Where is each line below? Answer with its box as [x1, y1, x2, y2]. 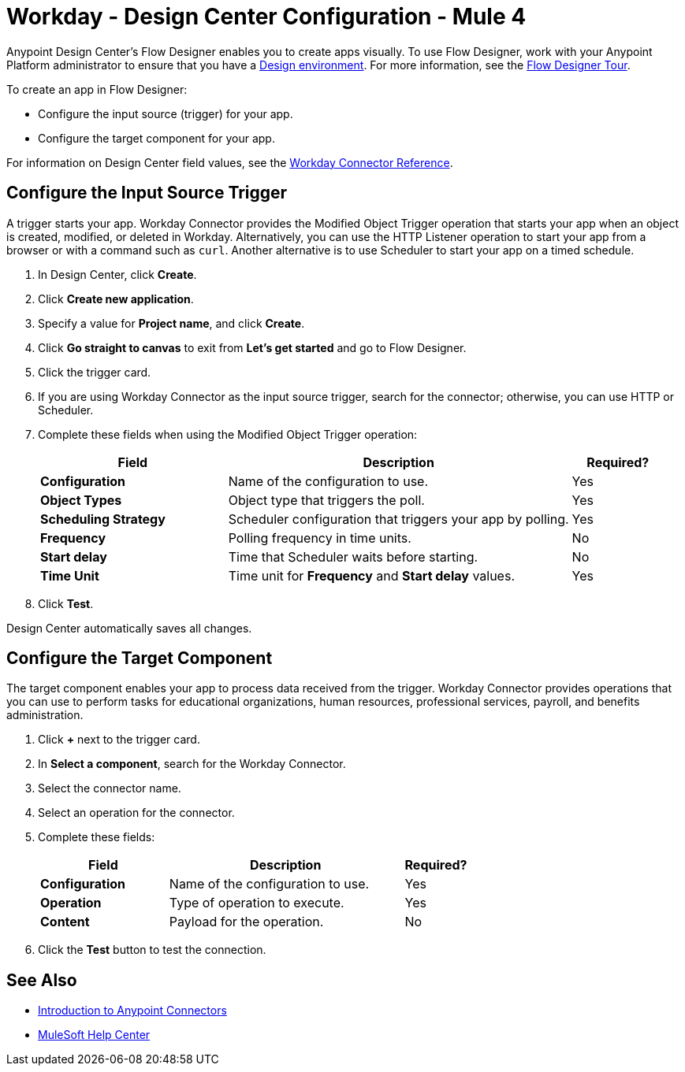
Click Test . [38, 596, 94, 610]
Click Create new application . [38, 291, 194, 306]
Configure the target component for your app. [38, 131, 275, 145]
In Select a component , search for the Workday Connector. [38, 757, 346, 771]
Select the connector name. [38, 781, 181, 796]
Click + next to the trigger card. [38, 733, 200, 747]
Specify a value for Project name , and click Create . [38, 316, 305, 330]
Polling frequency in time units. [228, 529, 411, 546]
